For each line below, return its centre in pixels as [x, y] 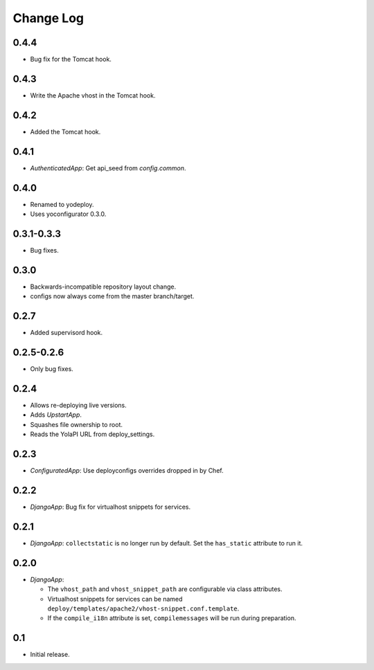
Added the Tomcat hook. [65, 132]
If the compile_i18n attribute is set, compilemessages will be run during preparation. [172, 618]
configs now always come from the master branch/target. [112, 296]
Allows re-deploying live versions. [79, 405]
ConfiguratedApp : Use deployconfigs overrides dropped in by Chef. [127, 471]
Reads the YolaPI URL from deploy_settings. [92, 434]
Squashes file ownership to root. [77, 424]
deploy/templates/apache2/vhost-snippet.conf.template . [143, 608]
